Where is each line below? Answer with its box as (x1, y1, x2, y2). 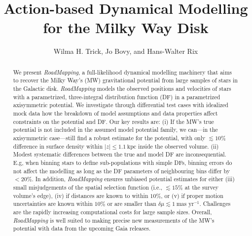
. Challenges (199, 199, 231, 208)
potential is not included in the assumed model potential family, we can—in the (13, 125, 218, 134)
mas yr (176, 201, 194, 207)
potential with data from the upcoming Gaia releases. (13, 224, 151, 233)
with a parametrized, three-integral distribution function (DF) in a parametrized (13, 92, 220, 101)
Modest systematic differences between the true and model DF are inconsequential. (13, 150, 226, 158)
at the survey (184, 183, 219, 191)
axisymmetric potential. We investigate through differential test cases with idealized (13, 101, 228, 109)
